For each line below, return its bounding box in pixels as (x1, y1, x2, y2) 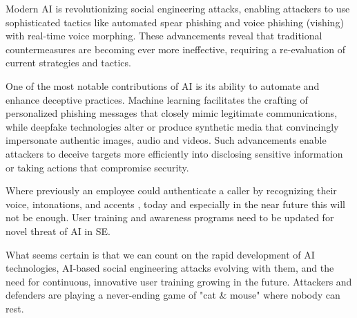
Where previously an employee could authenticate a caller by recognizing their (6, 183, 337, 198)
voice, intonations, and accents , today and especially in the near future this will (6, 196, 345, 211)
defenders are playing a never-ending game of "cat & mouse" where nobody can (6, 288, 340, 302)
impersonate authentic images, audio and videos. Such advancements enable (6, 133, 327, 147)
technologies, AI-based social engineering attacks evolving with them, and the (6, 261, 334, 275)
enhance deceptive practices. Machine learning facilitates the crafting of (6, 92, 308, 106)
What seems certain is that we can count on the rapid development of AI (6, 247, 315, 261)
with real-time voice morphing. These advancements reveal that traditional (6, 28, 322, 43)
